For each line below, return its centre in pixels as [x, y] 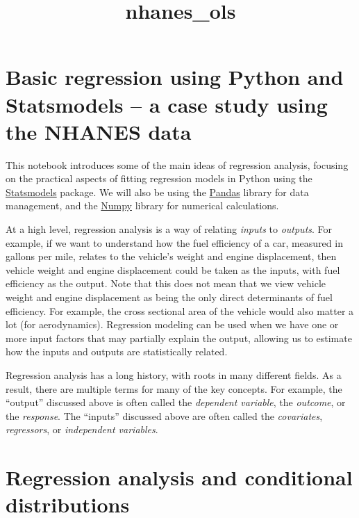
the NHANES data [99, 131]
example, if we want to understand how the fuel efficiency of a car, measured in [174, 242]
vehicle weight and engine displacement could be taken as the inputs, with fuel [173, 269]
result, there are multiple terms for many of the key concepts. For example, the [174, 388]
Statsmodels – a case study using [167, 104]
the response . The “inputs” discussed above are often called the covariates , [164, 415]
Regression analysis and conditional [179, 477]
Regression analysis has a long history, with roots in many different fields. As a [174, 375]
